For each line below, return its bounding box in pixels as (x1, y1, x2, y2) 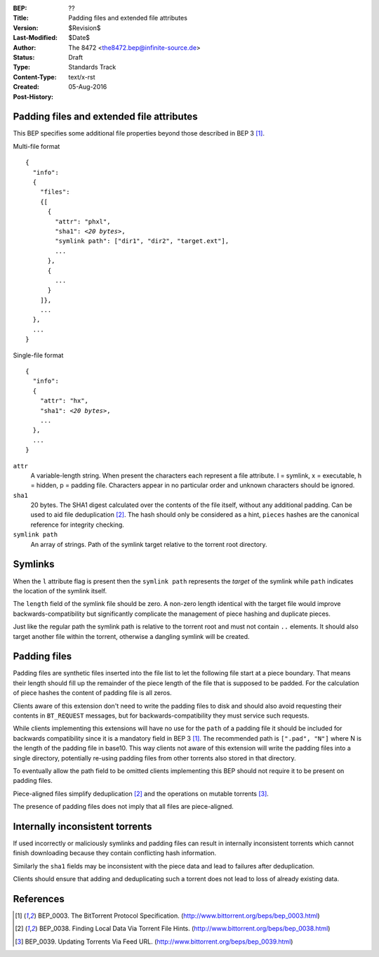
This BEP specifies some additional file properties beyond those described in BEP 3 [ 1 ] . (13, 129, 265, 138)
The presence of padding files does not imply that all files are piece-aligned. (13, 803, 234, 811)
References (13, 893, 65, 905)
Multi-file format (13, 142, 60, 150)
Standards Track (68, 63, 117, 72)
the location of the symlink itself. (13, 586, 107, 595)
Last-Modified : (13, 34, 58, 42)
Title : (13, 14, 29, 22)
